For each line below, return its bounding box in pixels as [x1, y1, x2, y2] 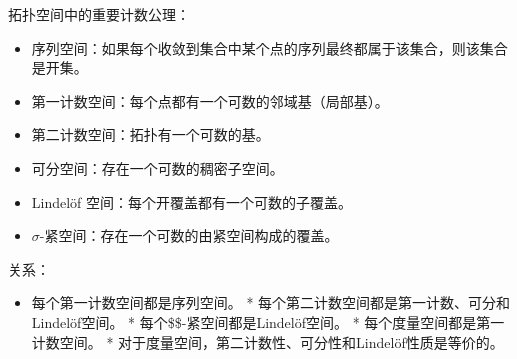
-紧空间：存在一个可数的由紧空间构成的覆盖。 [39, 225, 339, 246]
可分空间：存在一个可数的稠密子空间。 [31, 157, 284, 178]
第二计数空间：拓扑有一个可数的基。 [31, 124, 270, 145]
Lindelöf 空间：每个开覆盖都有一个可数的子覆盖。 [31, 191, 353, 212]
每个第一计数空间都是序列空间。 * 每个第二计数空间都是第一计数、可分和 [31, 292, 511, 313]
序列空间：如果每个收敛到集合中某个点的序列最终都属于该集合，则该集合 [31, 37, 508, 58]
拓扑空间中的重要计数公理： [8, 4, 190, 24]
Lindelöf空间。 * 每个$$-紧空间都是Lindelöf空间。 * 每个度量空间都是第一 [31, 311, 505, 332]
